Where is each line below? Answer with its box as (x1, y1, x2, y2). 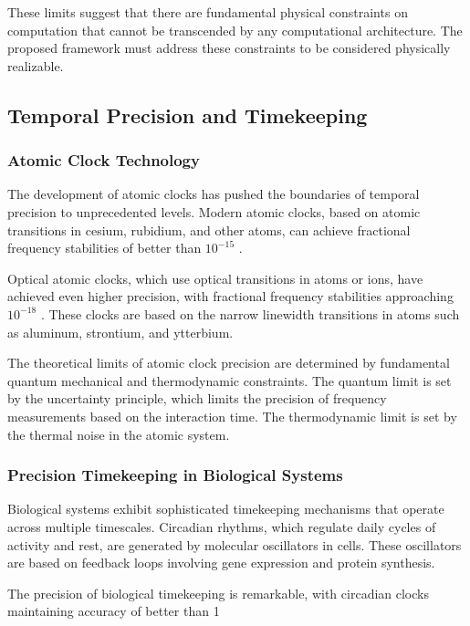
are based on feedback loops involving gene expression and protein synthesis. (7, 553, 435, 572)
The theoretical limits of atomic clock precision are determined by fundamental (7, 353, 450, 372)
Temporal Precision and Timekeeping (7, 100, 368, 129)
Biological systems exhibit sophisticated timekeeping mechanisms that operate (7, 499, 444, 518)
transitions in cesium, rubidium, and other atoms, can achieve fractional (7, 220, 411, 239)
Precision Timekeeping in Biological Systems (7, 464, 343, 486)
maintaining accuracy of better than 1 (7, 601, 220, 621)
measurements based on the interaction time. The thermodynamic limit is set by (7, 406, 457, 425)
